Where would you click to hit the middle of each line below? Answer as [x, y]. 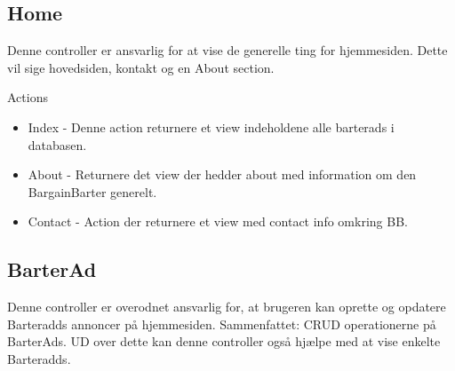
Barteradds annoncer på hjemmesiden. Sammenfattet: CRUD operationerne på [222, 324]
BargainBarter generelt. [92, 191]
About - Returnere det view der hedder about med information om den [222, 174]
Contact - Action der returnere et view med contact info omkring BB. [218, 221]
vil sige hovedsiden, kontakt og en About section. [141, 67]
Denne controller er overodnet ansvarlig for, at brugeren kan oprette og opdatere [227, 307]
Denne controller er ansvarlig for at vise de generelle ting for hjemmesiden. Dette [227, 50]
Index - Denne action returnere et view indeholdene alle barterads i [211, 126]
